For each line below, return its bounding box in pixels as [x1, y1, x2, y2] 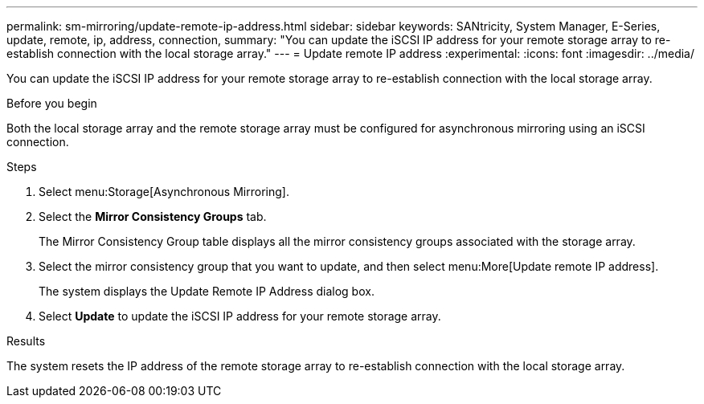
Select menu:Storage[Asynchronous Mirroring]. [39, 185, 289, 198]
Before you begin [6, 96, 97, 110]
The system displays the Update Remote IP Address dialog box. [39, 284, 375, 298]
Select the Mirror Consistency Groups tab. [39, 210, 267, 223]
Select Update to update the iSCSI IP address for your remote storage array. [39, 309, 441, 323]
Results [6, 334, 46, 348]
